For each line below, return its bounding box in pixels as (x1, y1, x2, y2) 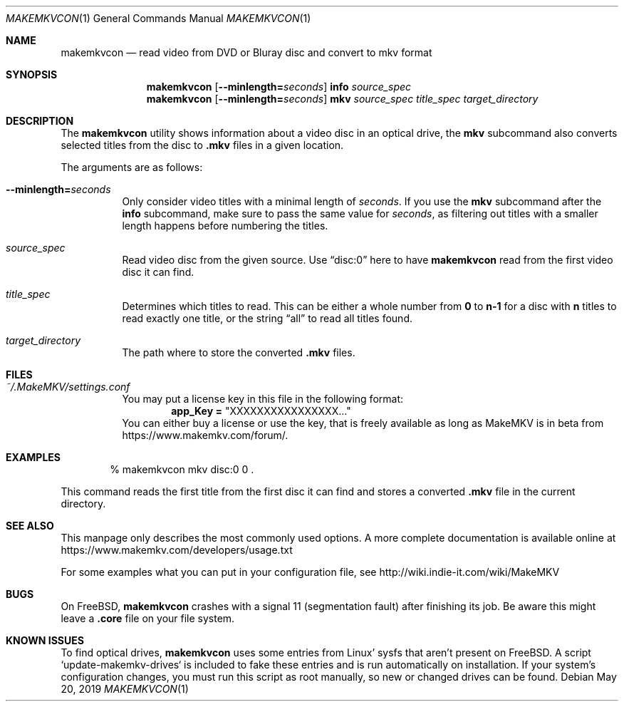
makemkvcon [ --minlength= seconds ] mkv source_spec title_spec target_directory (146, 93, 539, 105)
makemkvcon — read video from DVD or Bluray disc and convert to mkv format (61, 46, 432, 58)
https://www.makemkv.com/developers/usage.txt (61, 544, 293, 556)
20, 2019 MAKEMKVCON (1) (61, 683, 189, 695)
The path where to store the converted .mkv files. (122, 346, 355, 358)
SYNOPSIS (6, 68, 58, 81)
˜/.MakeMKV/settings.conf (6, 381, 130, 393)
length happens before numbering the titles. (122, 220, 328, 232)
